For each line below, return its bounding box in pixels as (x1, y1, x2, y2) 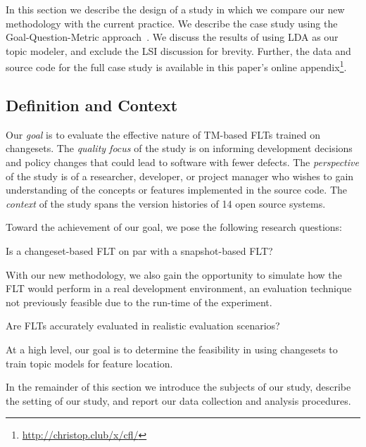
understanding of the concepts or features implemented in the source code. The (6, 182, 348, 197)
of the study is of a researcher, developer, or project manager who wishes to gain (6, 168, 354, 183)
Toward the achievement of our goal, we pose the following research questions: (6, 220, 342, 234)
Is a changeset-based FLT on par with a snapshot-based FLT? (6, 243, 273, 258)
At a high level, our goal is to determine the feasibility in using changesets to (6, 341, 338, 356)
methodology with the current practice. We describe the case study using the (6, 15, 338, 30)
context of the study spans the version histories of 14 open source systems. (6, 196, 326, 210)
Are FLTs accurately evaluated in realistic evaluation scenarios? (6, 318, 280, 333)
